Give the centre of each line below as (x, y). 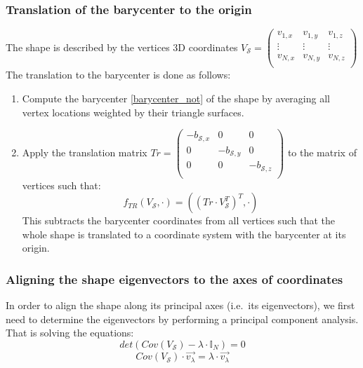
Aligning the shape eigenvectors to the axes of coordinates (174, 279)
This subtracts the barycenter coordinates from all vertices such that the (178, 220)
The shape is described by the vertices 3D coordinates (122, 47)
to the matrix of (322, 152)
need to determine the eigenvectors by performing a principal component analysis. (182, 319)
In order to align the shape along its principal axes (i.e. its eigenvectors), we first (180, 305)
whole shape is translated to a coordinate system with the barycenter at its (184, 234)
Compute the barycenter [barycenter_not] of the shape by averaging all (176, 98)
